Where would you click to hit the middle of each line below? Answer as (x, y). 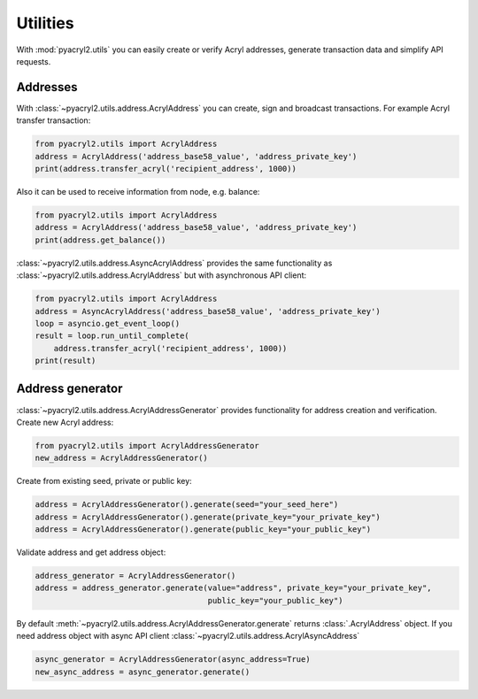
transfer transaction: (54, 120)
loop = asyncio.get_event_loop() (108, 323)
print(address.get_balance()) (100, 240)
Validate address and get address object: (91, 552)
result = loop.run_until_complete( (112, 336)
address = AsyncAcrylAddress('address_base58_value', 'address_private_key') (208, 311)
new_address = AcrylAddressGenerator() (121, 458)
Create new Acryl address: (65, 422)
